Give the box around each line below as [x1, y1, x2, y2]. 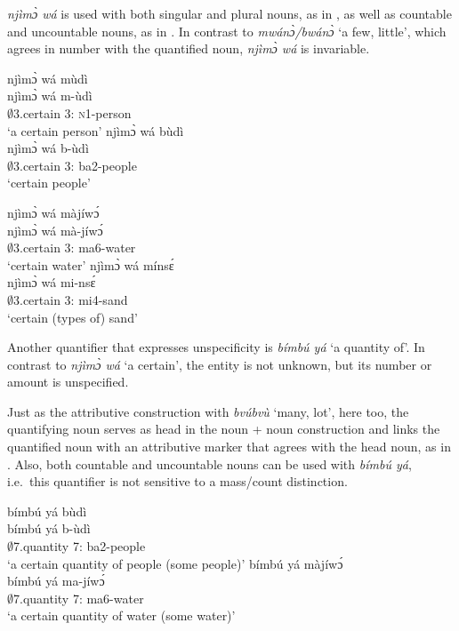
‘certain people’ [7, 173, 91, 192]
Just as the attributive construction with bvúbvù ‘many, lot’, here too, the [7, 402, 409, 420]
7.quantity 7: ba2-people [13, 537, 146, 555]
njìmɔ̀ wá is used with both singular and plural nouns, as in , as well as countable [7, 4, 452, 22]
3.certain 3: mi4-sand [13, 290, 128, 308]
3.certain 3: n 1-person [13, 103, 132, 122]
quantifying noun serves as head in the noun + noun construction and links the [7, 419, 440, 438]
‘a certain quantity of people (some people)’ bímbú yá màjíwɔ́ [7, 554, 343, 572]
